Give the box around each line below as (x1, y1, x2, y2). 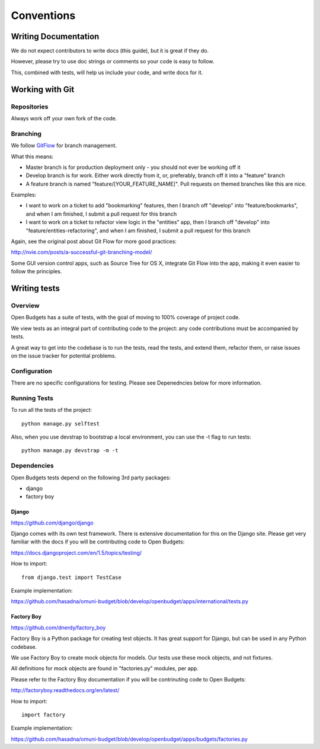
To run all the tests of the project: (11, 406, 92, 414)
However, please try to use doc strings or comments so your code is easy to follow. (11, 58, 215, 65)
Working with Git (11, 84, 75, 94)
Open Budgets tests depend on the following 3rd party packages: (11, 474, 171, 481)
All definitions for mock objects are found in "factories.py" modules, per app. (11, 665, 199, 672)
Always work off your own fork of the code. (11, 115, 117, 121)
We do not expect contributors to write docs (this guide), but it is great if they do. (11, 47, 209, 55)
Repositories (11, 103, 49, 111)
